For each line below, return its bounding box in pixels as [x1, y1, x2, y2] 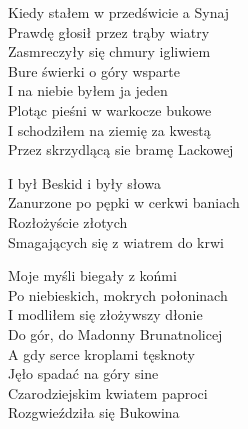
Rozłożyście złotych [8, 211, 128, 232]
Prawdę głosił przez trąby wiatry [8, 21, 210, 42]
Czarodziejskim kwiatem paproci [8, 382, 208, 403]
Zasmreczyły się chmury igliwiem [8, 41, 211, 62]
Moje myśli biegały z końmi [8, 265, 177, 286]
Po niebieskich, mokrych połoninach [8, 284, 228, 305]
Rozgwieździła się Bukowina [8, 402, 180, 423]
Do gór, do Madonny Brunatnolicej [8, 323, 223, 344]
